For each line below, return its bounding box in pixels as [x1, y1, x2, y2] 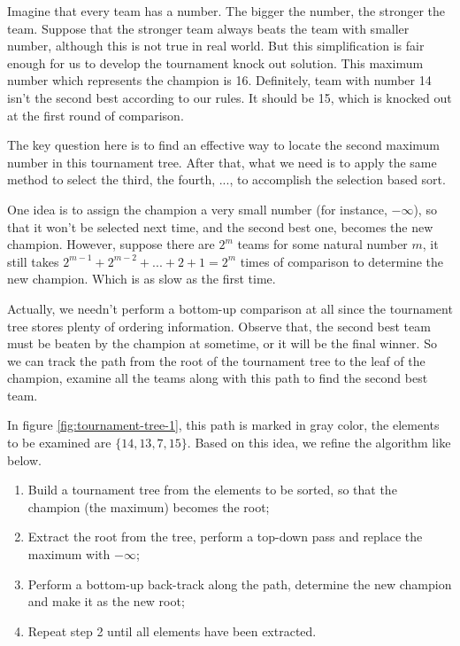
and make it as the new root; [27, 592, 185, 611]
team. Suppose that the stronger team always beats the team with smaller [7, 19, 410, 37]
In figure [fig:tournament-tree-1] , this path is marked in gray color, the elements [7, 416, 440, 434]
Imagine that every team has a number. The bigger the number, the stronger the [7, 2, 446, 19]
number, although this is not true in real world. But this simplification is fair [7, 36, 425, 55]
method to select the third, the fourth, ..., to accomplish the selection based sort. [7, 170, 446, 189]
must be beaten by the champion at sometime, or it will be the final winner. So [7, 334, 437, 353]
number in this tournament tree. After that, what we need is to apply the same [7, 152, 437, 171]
